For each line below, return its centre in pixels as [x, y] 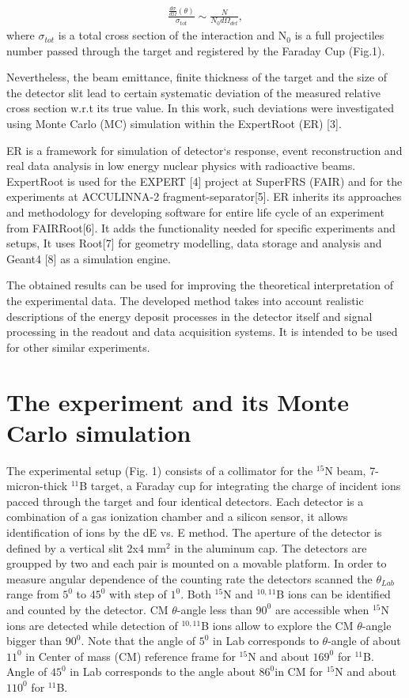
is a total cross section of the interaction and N [172, 35]
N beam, [345, 470]
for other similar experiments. [78, 347]
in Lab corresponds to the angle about [163, 672]
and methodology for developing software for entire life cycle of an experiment [195, 211]
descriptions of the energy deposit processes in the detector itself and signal [189, 316]
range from [33, 594]
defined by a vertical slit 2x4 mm [86, 547]
